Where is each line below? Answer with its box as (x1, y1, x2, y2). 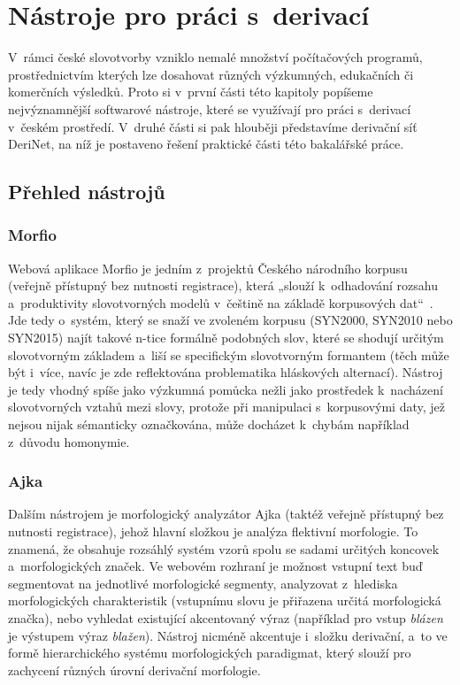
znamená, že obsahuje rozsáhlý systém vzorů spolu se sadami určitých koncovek (8, 539, 440, 558)
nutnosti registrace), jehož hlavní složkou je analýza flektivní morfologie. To (8, 522, 418, 541)
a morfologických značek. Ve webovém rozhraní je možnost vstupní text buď (8, 557, 423, 575)
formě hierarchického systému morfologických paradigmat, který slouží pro (8, 643, 411, 662)
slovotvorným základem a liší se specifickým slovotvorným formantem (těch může (8, 345, 449, 364)
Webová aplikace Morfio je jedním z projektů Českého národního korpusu (8, 258, 408, 277)
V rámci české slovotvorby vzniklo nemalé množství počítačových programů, (8, 48, 423, 66)
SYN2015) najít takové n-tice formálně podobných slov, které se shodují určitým (8, 328, 444, 347)
